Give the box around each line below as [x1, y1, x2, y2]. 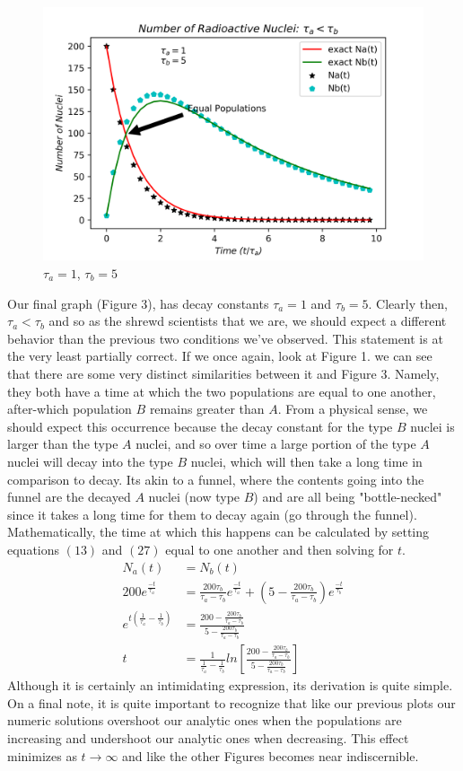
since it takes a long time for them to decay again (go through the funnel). [7, 504, 417, 523]
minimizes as [7, 746, 77, 765]
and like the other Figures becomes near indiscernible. [122, 746, 419, 765]
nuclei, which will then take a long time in [190, 451, 423, 470]
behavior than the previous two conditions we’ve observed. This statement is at [7, 329, 443, 347]
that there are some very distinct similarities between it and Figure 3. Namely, [7, 364, 440, 382]
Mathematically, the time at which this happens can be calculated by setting [7, 522, 430, 541]
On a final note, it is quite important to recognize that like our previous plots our [7, 693, 456, 712]
